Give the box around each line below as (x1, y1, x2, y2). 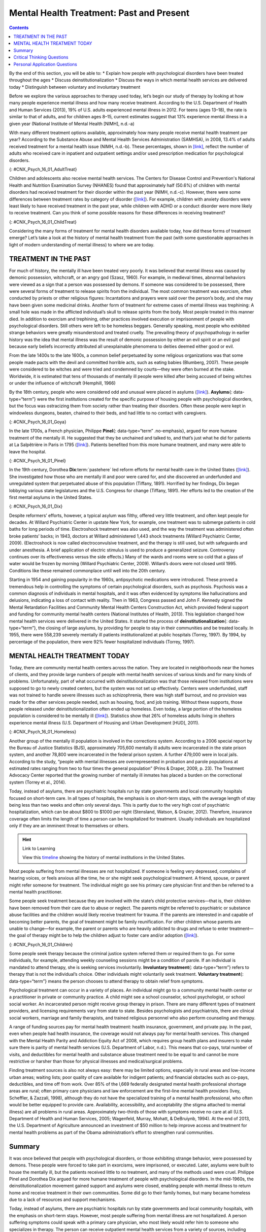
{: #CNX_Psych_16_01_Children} (9, 941, 73, 947)
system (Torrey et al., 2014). (9, 779, 66, 785)
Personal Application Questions (13, 61, 77, 67)
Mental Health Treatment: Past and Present (9, 7, 190, 18)
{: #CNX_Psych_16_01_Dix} (9, 503, 63, 510)
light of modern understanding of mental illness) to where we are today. (9, 241, 155, 247)
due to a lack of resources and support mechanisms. (9, 1197, 116, 1202)
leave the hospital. (9, 448, 46, 454)
